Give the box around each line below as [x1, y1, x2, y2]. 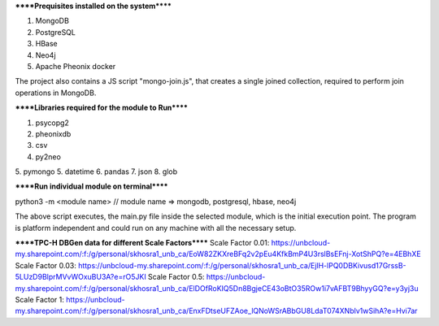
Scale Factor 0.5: [147, 272, 205, 282]
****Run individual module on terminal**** [15, 181, 168, 191]
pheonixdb [35, 128, 72, 138]
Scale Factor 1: [15, 294, 65, 304]
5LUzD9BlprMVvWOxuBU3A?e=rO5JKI [15, 272, 146, 282]
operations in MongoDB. [15, 88, 97, 98]
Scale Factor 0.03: [15, 260, 76, 270]
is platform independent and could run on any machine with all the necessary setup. [15, 223, 297, 233]
